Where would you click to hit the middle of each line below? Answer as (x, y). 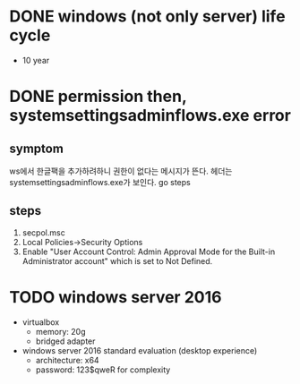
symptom (37, 148)
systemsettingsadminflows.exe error (150, 116)
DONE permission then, (98, 97)
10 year (36, 60)
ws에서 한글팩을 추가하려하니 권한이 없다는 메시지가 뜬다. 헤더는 (121, 171)
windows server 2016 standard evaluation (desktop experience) (140, 350)
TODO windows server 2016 (116, 297)
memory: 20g (60, 331)
